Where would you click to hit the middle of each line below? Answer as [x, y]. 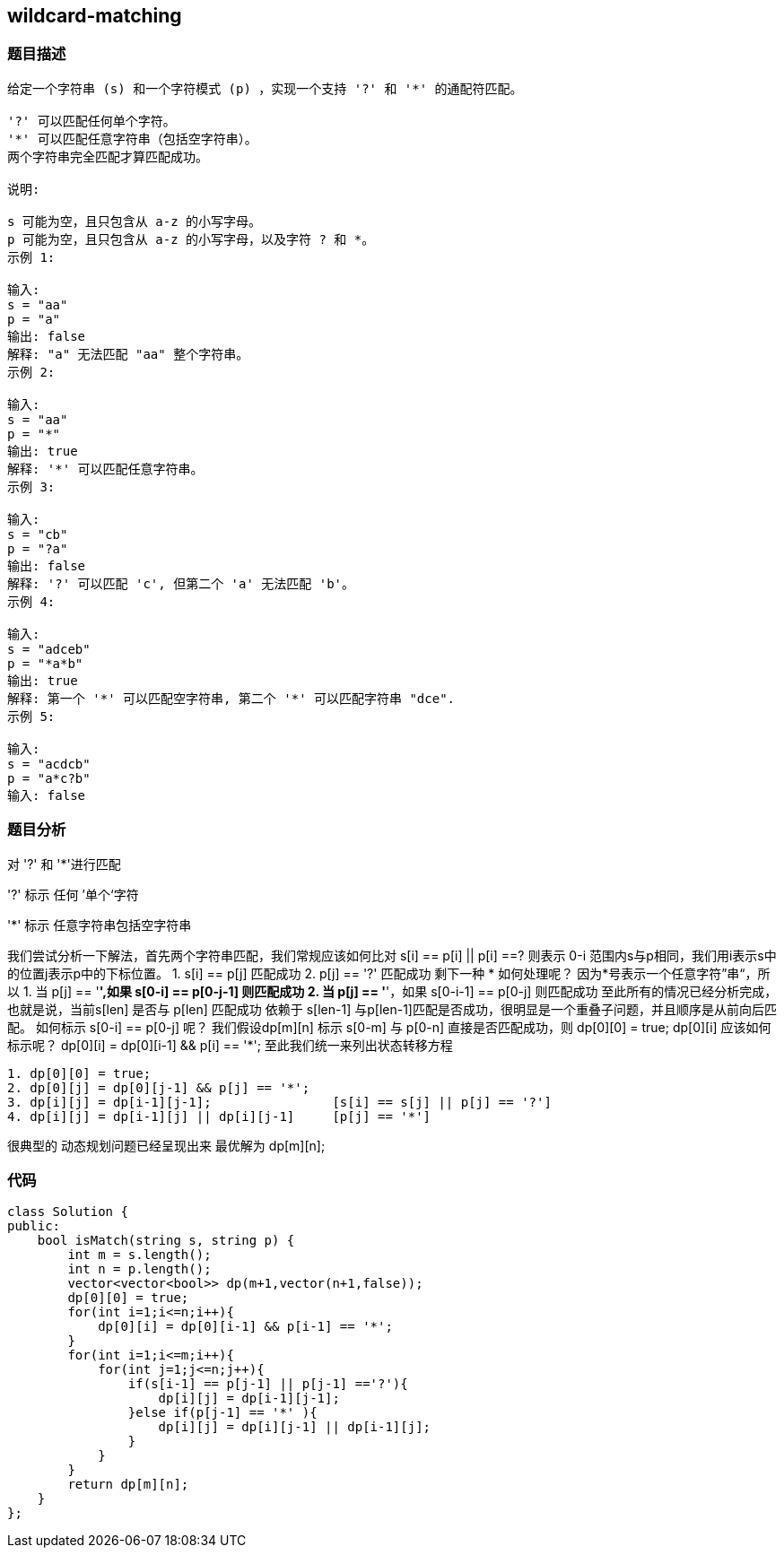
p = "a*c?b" [49, 778]
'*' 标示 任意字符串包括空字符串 [100, 925]
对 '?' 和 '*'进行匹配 [64, 864]
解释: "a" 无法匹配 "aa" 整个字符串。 [128, 354]
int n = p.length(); [139, 1269]
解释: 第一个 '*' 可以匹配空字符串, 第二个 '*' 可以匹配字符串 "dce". [231, 698]
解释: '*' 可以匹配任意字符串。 [105, 469]
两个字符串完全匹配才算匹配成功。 [108, 156]
